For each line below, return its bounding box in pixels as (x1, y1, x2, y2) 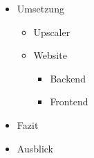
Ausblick (17, 141, 53, 155)
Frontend (50, 94, 88, 109)
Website (33, 48, 67, 62)
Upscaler (33, 24, 70, 39)
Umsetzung (17, 1, 64, 15)
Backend (50, 71, 86, 85)
